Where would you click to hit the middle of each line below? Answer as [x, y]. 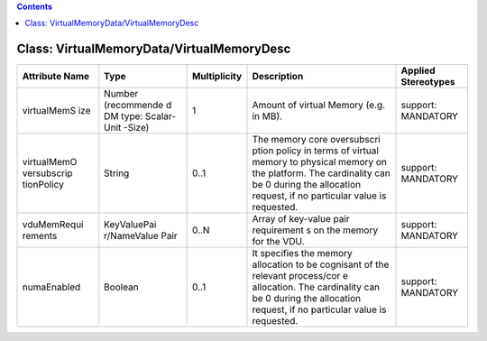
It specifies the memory [303, 253]
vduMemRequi [53, 225]
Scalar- [160, 116]
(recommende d [138, 106]
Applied [418, 70]
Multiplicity [217, 77]
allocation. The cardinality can [316, 287]
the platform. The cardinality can [322, 173]
